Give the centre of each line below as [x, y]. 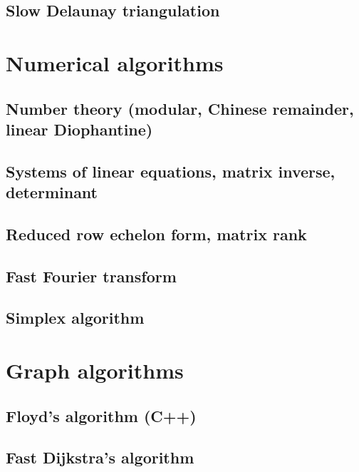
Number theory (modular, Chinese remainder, [180, 108]
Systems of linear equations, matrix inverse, [171, 171]
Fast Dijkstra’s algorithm [100, 457]
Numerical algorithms [115, 62]
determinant [52, 192]
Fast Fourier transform [91, 276]
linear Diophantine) [79, 129]
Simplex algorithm [75, 318]
